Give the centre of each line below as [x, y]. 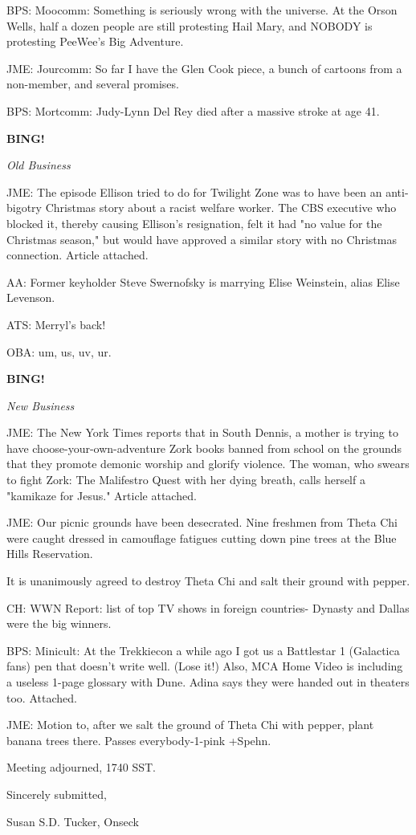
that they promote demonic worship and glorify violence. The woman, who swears [208, 464]
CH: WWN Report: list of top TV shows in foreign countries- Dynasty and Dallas [208, 607]
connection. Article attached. [77, 255]
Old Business [39, 165]
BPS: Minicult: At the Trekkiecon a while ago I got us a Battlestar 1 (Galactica [203, 650]
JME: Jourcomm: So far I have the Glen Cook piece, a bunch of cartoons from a [204, 68]
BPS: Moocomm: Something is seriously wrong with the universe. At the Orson [202, 10]
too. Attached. [42, 697]
